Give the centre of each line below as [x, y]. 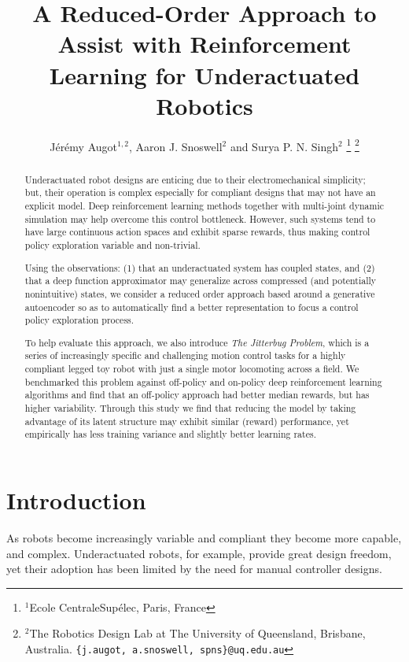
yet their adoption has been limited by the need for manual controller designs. [194, 569]
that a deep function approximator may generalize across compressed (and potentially [201, 281]
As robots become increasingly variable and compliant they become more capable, [204, 537]
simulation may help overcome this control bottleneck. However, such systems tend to [200, 218]
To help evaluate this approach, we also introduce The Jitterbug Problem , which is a [197, 342]
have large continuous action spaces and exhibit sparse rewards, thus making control [197, 232]
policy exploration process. [79, 320]
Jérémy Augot [83, 146]
